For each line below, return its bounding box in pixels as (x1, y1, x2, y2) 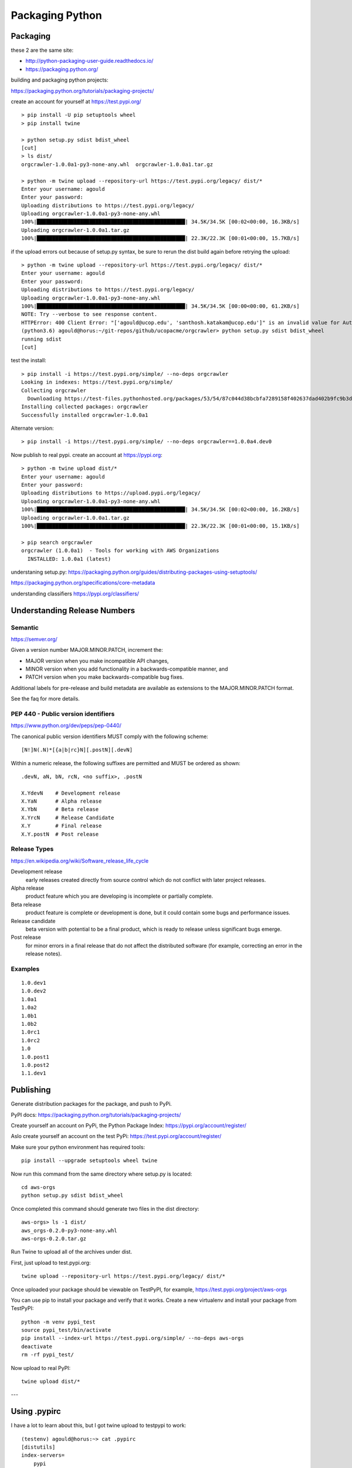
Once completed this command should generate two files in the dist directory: (11, 1205, 199, 1212)
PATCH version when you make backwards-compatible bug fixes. (25, 674, 184, 681)
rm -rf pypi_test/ (21, 1351, 75, 1358)
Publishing (11, 1085, 51, 1095)
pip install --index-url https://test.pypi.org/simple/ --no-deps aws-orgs (21, 1335, 244, 1342)
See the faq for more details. (11, 695, 80, 702)
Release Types (11, 845, 54, 853)
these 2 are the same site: (11, 47, 73, 54)
